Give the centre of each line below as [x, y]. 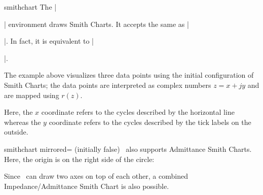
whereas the [23, 122]
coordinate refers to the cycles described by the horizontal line [138, 112]
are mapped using [32, 95]
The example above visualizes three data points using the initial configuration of [129, 75]
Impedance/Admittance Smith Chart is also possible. [87, 186]
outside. [16, 132]
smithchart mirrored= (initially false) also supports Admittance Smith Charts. [128, 149]
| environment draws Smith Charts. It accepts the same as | [97, 24]
